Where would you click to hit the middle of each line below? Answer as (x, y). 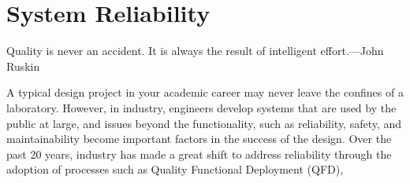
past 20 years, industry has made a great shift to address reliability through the (199, 154)
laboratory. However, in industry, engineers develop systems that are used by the (201, 107)
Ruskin (23, 66)
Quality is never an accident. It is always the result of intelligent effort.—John (195, 51)
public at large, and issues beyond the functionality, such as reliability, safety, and (204, 123)
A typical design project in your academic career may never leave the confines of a (205, 92)
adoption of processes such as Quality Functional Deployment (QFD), (175, 169)
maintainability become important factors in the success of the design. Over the (199, 139)
